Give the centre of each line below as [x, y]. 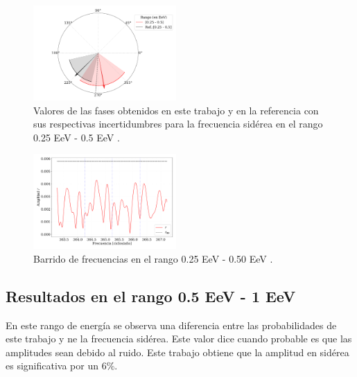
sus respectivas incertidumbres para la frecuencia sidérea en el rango [178, 124]
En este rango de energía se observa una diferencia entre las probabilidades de [171, 325]
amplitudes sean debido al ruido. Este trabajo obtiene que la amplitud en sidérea [177, 352]
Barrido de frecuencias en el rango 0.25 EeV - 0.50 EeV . [153, 258]
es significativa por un [52, 366]
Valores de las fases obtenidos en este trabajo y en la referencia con [176, 110]
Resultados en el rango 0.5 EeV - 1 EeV [151, 296]
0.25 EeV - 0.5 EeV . [77, 137]
